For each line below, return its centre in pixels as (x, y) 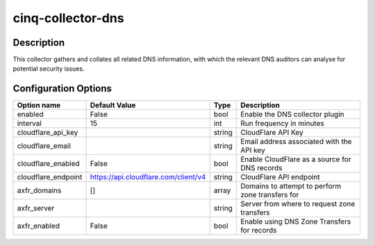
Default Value (113, 105)
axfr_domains (39, 190)
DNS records (261, 168)
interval (29, 123)
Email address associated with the (296, 142)
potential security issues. (49, 69)
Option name (39, 105)
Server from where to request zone (298, 204)
